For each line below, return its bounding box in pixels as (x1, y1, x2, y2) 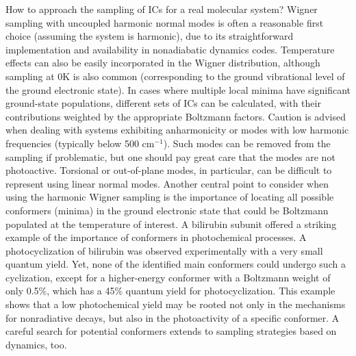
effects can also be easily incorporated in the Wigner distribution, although (5, 55, 320, 70)
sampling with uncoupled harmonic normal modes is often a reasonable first (5, 15, 324, 29)
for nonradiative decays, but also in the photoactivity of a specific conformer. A (5, 310, 340, 325)
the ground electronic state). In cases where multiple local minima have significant (5, 82, 351, 97)
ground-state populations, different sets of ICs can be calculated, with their (5, 96, 321, 110)
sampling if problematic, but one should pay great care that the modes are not (5, 149, 335, 164)
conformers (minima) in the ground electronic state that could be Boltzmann (5, 203, 329, 217)
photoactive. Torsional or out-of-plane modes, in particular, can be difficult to (5, 163, 332, 177)
